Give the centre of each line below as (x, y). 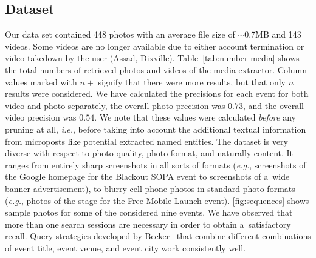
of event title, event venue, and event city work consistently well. (125, 247)
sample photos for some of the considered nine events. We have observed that (149, 212)
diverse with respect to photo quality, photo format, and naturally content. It (149, 153)
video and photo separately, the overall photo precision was (115, 105)
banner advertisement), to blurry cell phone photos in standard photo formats (150, 188)
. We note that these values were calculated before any (195, 117)
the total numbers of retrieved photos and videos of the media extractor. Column (156, 69)
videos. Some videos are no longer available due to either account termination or (155, 46)
